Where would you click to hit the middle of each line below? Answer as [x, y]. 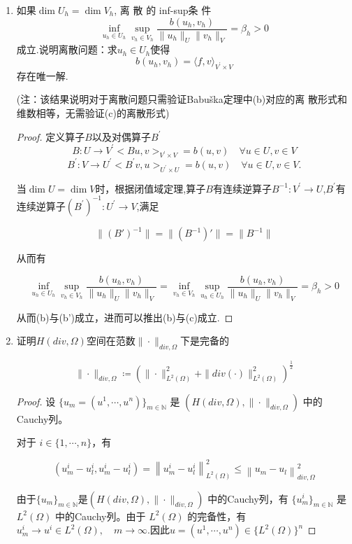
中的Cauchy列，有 [248, 498]
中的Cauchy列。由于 [100, 516]
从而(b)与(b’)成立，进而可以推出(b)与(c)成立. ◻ [125, 317]
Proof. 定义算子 [51, 136]
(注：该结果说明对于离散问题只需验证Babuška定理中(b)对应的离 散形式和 [182, 99]
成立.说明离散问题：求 [67, 49]
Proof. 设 [36, 401]
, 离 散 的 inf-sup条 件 [163, 10]
